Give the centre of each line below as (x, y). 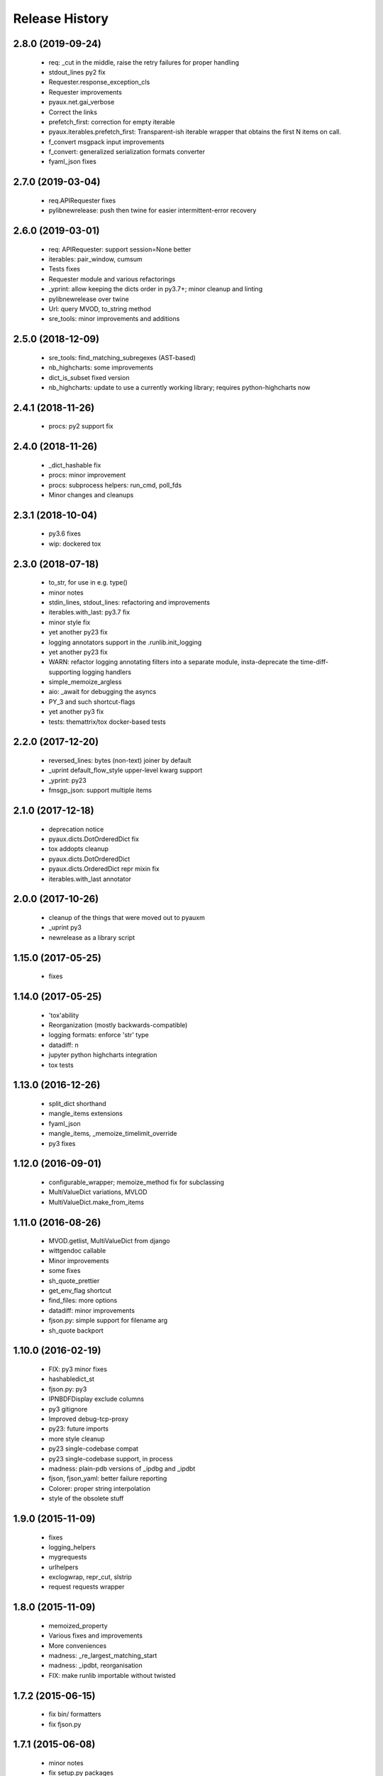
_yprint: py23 (67, 780)
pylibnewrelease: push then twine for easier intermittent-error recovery (152, 210)
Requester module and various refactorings (112, 279)
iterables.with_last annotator (90, 879)
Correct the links (73, 112)
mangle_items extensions (86, 1114)
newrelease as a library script (91, 937)
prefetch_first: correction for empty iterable (112, 121)
